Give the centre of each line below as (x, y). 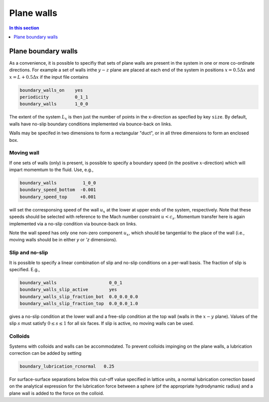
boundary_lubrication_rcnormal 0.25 (67, 366)
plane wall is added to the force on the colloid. (57, 393)
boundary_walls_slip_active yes (68, 290)
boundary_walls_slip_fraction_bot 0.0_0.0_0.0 (79, 297)
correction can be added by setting (45, 353)
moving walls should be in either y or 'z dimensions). (63, 240)
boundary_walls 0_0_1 (71, 283)
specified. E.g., (24, 269)
